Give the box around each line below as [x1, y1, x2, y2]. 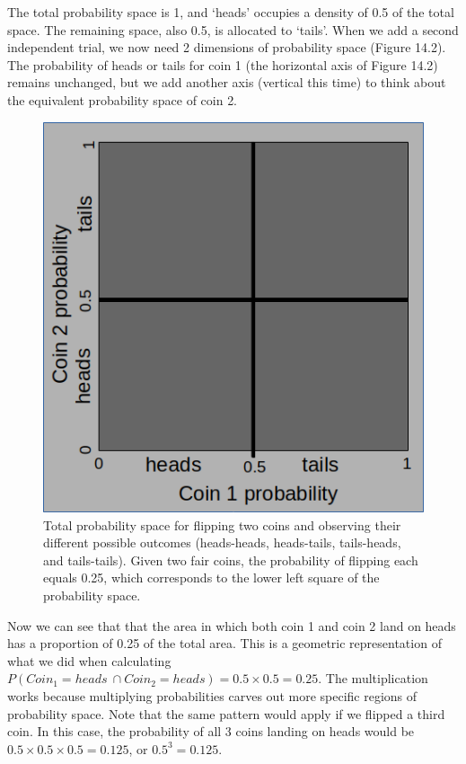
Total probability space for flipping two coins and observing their [43, 515, 401, 534]
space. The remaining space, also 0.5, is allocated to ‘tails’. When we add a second [7, 20, 459, 39]
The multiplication [325, 669, 428, 688]
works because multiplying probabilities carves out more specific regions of [7, 686, 418, 705]
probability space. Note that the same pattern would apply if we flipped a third [7, 704, 445, 723]
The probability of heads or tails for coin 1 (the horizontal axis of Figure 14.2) [7, 55, 438, 74]
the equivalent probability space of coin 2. [7, 90, 238, 109]
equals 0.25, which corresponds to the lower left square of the [43, 568, 380, 587]
